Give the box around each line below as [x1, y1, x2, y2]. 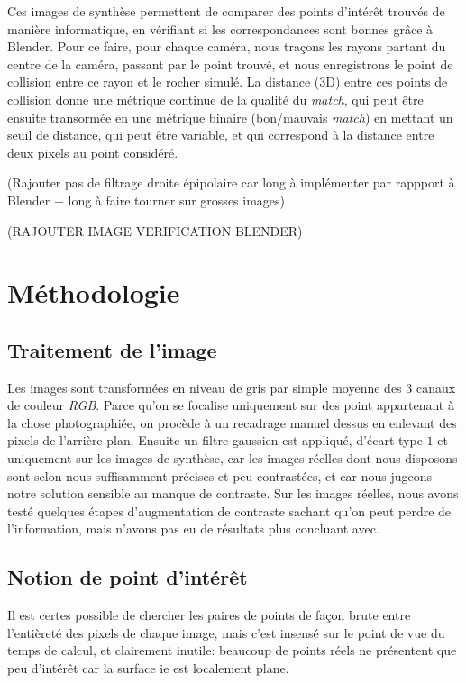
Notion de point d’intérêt [7, 563, 248, 591]
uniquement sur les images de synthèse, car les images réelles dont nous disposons [7, 449, 458, 468]
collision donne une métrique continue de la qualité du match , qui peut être [7, 89, 424, 108]
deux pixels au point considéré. [7, 142, 178, 161]
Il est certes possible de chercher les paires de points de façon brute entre [7, 606, 411, 624]
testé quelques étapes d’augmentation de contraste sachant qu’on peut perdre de [7, 501, 452, 520]
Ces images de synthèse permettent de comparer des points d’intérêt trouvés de [7, 2, 445, 20]
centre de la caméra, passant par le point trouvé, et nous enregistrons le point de [7, 54, 453, 73]
